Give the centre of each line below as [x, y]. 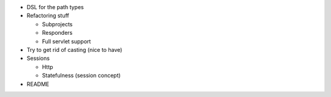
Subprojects [57, 24]
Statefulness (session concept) [81, 76]
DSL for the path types [55, 7]
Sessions [38, 59]
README [38, 84]
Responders [57, 33]
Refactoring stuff [48, 16]
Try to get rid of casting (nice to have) [74, 49]
